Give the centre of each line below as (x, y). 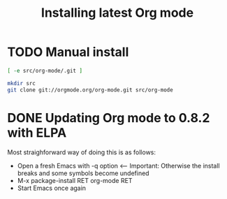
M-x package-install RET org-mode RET (75, 180)
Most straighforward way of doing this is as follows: (81, 152)
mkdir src (22, 83)
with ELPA (37, 132)
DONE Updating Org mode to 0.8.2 (109, 118)
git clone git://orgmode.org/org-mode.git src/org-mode (90, 90)
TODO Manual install (68, 52)
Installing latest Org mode (117, 13)
